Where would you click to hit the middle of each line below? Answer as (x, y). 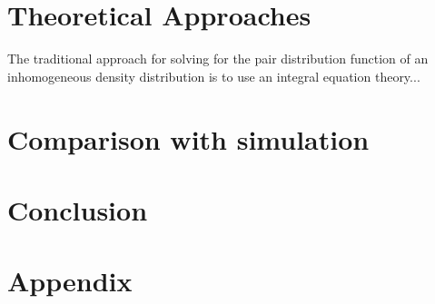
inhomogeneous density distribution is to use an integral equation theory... (214, 76)
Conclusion (78, 209)
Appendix (70, 281)
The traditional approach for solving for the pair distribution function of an (218, 59)
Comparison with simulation (188, 138)
